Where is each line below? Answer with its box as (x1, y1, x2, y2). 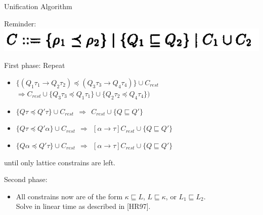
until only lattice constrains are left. (4, 157, 115, 167)
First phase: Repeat (4, 60, 65, 70)
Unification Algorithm (4, 1, 72, 11)
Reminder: (4, 18, 36, 28)
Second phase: (4, 174, 48, 185)
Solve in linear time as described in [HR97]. (16, 201, 151, 211)
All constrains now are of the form (16, 191, 123, 201)
